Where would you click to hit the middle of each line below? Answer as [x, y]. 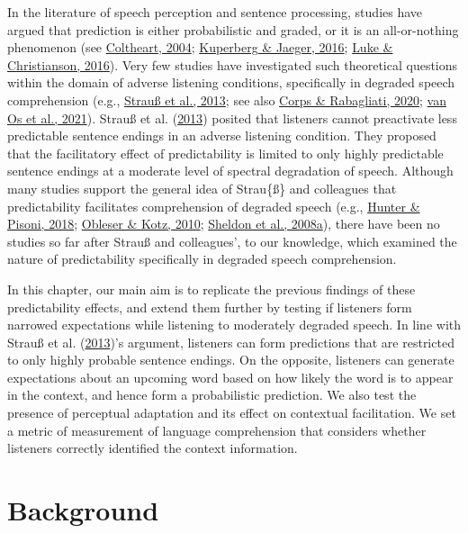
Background [83, 510]
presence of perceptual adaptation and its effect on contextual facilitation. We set [232, 413]
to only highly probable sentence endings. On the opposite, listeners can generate [231, 360]
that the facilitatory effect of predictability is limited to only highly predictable [225, 153]
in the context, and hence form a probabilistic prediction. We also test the [212, 395]
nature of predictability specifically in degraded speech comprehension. [202, 259]
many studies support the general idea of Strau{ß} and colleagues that [202, 188]
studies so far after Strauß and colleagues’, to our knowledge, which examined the [232, 241]
